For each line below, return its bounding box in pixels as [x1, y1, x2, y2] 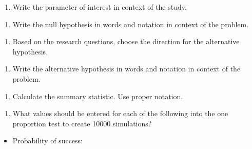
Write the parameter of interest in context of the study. [12, 2, 187, 12]
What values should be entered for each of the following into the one [12, 108, 228, 119]
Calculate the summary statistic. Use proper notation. [12, 90, 183, 101]
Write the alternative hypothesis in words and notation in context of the [12, 63, 241, 74]
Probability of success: [12, 135, 83, 146]
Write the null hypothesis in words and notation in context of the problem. [12, 18, 249, 29]
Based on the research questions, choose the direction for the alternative [12, 36, 240, 47]
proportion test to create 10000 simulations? [12, 118, 152, 128]
